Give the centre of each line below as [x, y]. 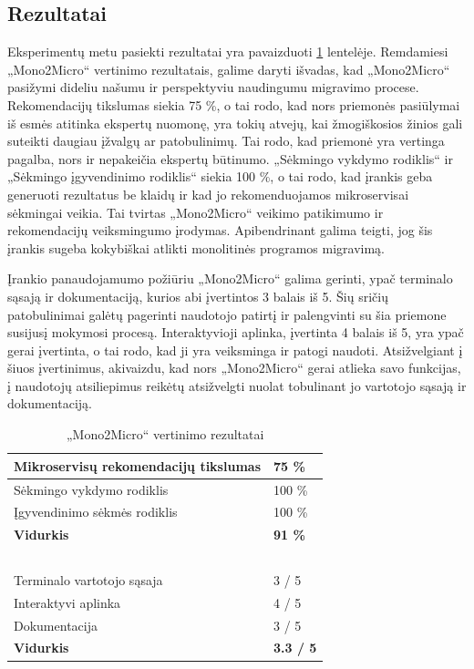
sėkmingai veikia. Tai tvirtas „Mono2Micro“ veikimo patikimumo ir [196, 212]
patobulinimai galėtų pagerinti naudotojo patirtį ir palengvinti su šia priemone [227, 314]
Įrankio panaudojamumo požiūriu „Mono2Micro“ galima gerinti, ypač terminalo [230, 278]
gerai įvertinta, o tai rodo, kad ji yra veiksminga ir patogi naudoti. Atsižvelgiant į [235, 350]
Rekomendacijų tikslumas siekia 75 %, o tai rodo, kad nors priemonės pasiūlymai [234, 104]
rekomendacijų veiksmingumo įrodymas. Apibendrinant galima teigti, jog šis [220, 230]
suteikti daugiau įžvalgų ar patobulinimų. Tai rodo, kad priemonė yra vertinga [226, 141]
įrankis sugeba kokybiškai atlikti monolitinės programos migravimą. [196, 247]
